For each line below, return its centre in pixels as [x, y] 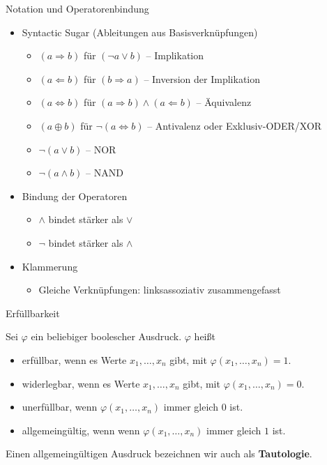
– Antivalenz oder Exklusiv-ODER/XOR [235, 125]
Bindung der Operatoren [75, 196]
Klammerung [50, 266]
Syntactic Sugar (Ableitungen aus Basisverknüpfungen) [140, 32]
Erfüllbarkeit [33, 313]
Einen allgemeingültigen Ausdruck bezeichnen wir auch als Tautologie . [159, 453]
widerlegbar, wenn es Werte [81, 383]
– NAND [105, 173]
